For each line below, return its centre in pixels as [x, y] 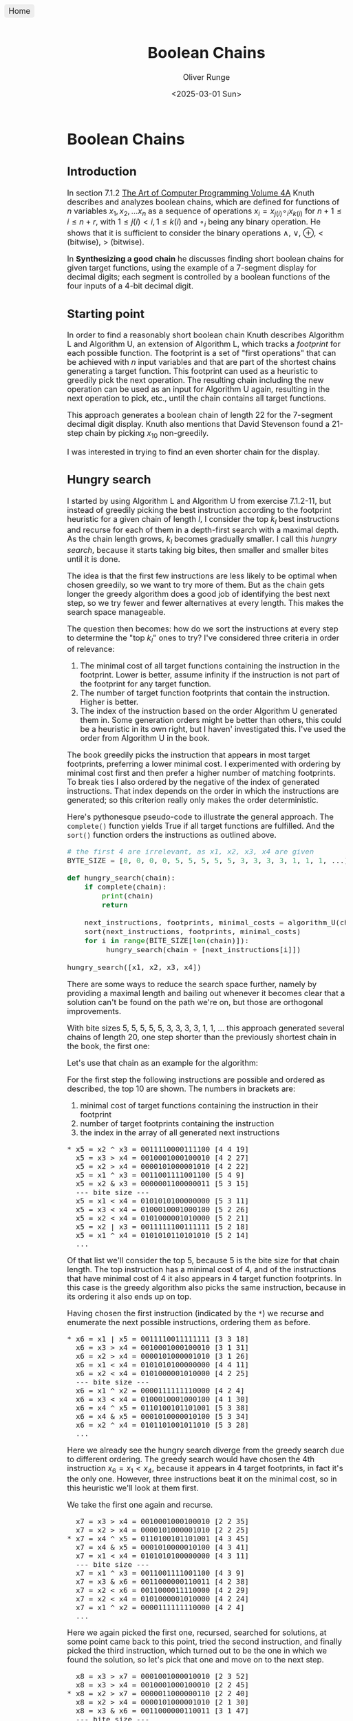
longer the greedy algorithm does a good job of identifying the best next [199, 594]
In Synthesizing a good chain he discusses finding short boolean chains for [205, 258]
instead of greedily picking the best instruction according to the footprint [199, 510]
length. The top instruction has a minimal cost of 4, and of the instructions [202, 1269]
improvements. [94, 1011]
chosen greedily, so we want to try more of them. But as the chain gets [196, 585]
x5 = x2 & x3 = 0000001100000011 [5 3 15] [162, 1183]
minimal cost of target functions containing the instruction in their [199, 1105]
